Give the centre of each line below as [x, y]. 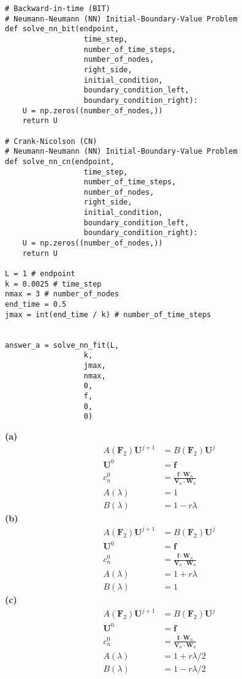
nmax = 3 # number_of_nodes [62, 294]
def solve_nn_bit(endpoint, [62, 29]
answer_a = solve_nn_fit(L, [62, 345]
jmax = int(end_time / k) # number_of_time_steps [108, 314]
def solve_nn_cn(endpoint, [60, 161]
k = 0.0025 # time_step [53, 284]
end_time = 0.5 [36, 305]
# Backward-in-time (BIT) [58, 9]
